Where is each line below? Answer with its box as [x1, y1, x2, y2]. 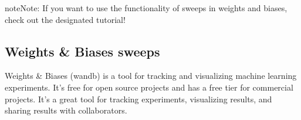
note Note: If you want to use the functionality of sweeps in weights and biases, [5, 2, 288, 14]
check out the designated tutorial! [5, 13, 126, 25]
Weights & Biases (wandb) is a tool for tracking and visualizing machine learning [5, 69, 297, 82]
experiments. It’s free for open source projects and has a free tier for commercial [5, 81, 293, 93]
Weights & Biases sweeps [5, 42, 160, 60]
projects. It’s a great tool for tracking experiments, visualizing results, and [5, 92, 272, 105]
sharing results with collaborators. [5, 104, 127, 116]
